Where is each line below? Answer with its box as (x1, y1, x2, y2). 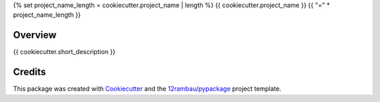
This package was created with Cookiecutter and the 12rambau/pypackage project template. (13, 84, 281, 93)
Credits (13, 66, 46, 78)
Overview (13, 29, 57, 42)
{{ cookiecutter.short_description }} (13, 48, 116, 56)
